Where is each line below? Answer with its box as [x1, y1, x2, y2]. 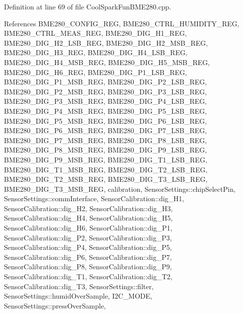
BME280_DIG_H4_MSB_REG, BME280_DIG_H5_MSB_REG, [4, 57, 210, 67]
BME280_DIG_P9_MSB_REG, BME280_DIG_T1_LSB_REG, [4, 154, 207, 164]
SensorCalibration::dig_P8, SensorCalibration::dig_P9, [4, 261, 172, 272]
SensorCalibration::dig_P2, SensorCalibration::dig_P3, [4, 232, 172, 242]
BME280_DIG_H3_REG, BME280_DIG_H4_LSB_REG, [4, 47, 188, 58]
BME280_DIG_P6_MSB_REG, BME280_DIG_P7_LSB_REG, [4, 125, 207, 136]
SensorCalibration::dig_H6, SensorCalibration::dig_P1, [4, 223, 172, 233]
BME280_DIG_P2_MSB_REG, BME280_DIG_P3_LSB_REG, [4, 86, 207, 96]
